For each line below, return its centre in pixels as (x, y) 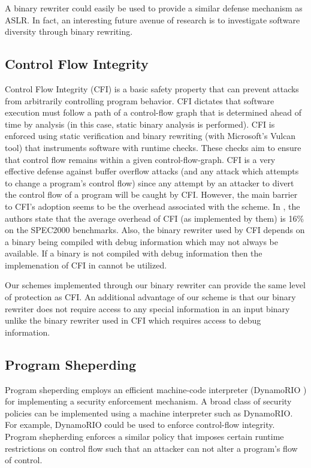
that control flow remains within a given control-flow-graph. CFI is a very (140, 159)
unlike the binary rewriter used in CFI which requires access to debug (133, 320)
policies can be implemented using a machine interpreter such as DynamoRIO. (149, 413)
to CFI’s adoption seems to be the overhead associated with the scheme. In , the (153, 206)
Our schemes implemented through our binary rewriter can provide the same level (155, 285)
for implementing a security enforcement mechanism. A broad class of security (148, 401)
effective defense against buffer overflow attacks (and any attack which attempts (152, 171)
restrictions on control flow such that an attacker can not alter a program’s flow (151, 448)
